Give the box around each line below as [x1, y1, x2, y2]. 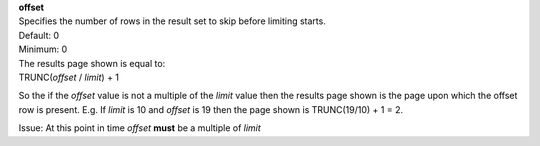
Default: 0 [18, 29, 60, 41]
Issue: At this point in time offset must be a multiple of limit [18, 122, 262, 134]
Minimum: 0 [18, 43, 68, 55]
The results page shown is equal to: [18, 57, 166, 69]
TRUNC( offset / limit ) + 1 [18, 71, 120, 83]
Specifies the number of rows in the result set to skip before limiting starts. [18, 15, 327, 27]
